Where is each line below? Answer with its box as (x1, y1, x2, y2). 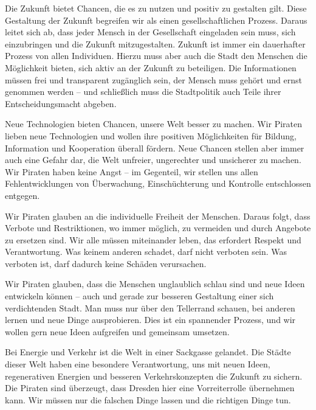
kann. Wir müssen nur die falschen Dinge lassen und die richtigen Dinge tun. (5, 393, 291, 406)
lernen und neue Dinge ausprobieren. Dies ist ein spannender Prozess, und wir (5, 313, 296, 326)
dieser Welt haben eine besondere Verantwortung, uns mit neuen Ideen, (5, 358, 270, 370)
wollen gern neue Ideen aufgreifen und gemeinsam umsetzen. (5, 325, 230, 338)
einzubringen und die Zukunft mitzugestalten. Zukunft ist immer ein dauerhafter (5, 37, 306, 50)
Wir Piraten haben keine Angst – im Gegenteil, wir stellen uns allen (5, 165, 258, 178)
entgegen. (5, 189, 40, 201)
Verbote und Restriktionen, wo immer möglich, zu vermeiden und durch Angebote (5, 221, 311, 234)
